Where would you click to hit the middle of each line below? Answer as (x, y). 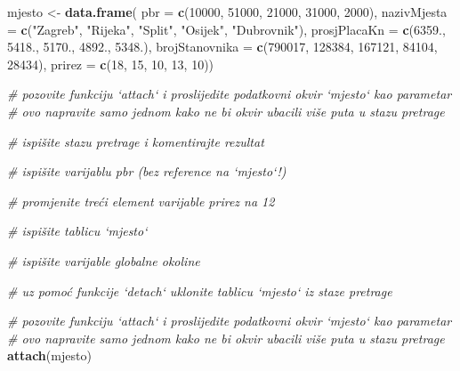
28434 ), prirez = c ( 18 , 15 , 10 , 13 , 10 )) (111, 64)
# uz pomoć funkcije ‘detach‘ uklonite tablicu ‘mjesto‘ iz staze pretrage (200, 290)
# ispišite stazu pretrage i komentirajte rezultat (136, 141)
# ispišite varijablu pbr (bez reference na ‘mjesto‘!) (147, 171)
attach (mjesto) (49, 355)
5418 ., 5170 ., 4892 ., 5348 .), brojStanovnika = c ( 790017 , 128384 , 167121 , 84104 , (222, 47)
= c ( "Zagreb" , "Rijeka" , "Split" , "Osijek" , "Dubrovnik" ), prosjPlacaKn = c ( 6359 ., (226, 29)
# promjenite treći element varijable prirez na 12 (141, 201)
